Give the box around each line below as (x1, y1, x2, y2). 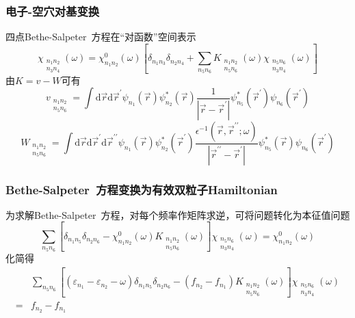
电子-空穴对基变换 (5, 2, 100, 19)
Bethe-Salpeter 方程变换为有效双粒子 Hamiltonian (5, 181, 278, 198)
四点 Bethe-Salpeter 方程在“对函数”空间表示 (5, 29, 196, 44)
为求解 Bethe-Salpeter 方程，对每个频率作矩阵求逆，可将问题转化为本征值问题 (5, 207, 350, 222)
